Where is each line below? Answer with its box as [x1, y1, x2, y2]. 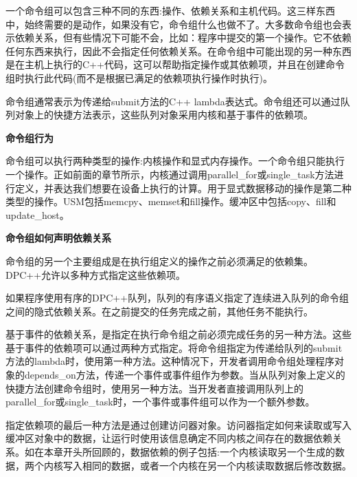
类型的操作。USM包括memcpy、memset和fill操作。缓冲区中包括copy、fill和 [5, 194, 336, 209]
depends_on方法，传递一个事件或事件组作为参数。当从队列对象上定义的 [24, 368, 345, 382]
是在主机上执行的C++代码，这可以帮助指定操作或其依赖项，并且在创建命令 [5, 57, 345, 72]
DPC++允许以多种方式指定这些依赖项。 [5, 267, 186, 282]
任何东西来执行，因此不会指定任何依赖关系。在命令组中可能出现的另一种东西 [5, 43, 352, 58]
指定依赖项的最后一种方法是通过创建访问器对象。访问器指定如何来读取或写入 [5, 417, 352, 432]
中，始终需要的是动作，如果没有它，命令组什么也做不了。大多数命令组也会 [5, 17, 342, 31]
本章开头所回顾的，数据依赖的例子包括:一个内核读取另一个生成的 [43, 445, 335, 459]
